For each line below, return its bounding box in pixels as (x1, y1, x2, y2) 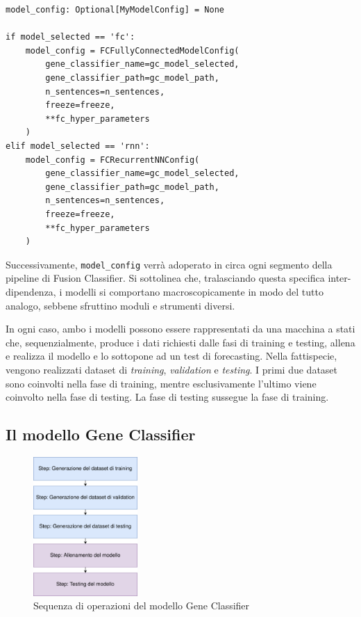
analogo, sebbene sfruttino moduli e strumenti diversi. (6, 298, 235, 312)
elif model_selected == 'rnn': (6, 141, 150, 151)
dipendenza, (6, 284, 56, 298)
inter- (328, 271, 351, 285)
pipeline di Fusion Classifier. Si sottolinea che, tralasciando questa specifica (6, 271, 325, 285)
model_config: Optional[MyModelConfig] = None (6, 5, 224, 15)
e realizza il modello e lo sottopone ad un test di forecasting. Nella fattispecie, (6, 348, 337, 363)
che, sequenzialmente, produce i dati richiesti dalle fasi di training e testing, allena (6, 335, 355, 349)
